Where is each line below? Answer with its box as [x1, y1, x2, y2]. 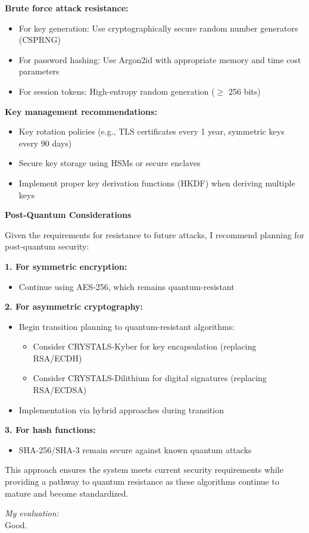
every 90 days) [18, 136, 72, 149]
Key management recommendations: [5, 105, 157, 117]
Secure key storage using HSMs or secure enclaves [18, 157, 201, 169]
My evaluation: [5, 507, 59, 519]
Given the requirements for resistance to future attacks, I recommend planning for [5, 228, 305, 241]
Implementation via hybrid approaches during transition [18, 403, 224, 416]
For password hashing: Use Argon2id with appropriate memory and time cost [18, 53, 301, 66]
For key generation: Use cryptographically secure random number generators [18, 21, 298, 34]
